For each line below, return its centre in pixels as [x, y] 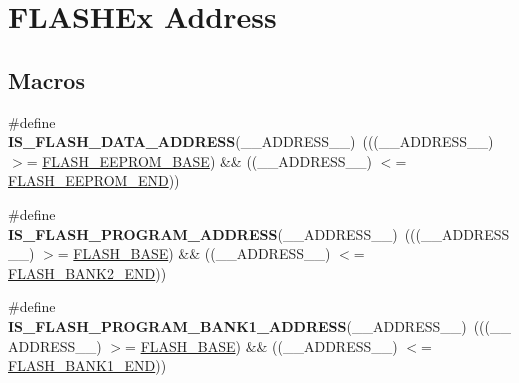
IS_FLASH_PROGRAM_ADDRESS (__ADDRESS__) [203, 233]
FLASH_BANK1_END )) [87, 365]
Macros [46, 79]
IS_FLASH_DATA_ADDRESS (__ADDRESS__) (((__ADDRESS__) [251, 141]
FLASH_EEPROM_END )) [94, 180]
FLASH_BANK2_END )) [87, 272]
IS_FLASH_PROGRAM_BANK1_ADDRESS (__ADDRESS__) [237, 325]
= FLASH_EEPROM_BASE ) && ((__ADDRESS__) [199, 160]
